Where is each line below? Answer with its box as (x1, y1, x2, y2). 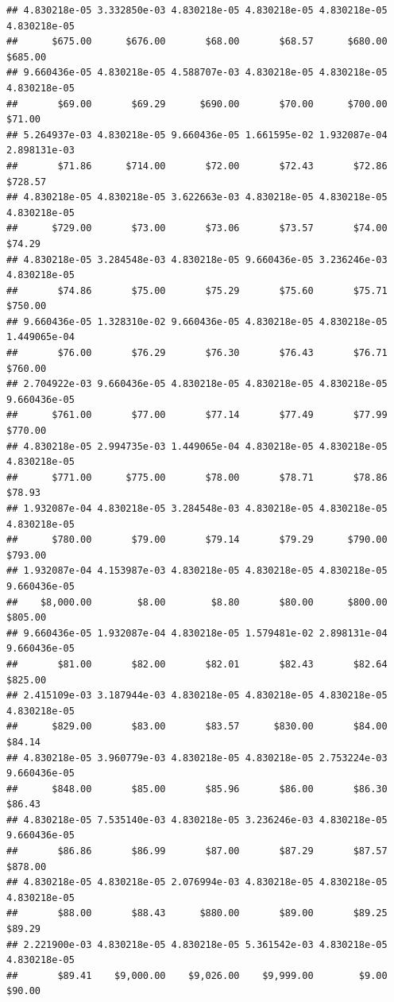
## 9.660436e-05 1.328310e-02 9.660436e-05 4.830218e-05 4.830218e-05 (6, 315, 388, 327)
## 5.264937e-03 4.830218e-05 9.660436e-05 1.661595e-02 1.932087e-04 (6, 129, 388, 141)
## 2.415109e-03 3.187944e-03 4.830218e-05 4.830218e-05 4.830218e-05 (6, 690, 388, 702)
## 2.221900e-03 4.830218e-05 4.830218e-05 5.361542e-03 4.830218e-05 (6, 938, 388, 950)
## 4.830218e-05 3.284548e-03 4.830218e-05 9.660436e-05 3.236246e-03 (6, 253, 388, 265)
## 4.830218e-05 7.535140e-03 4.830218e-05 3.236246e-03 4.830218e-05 (6, 814, 388, 826)
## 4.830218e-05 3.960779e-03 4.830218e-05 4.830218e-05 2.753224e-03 (6, 752, 388, 764)
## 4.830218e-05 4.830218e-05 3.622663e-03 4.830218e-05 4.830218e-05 (6, 192, 388, 203)
